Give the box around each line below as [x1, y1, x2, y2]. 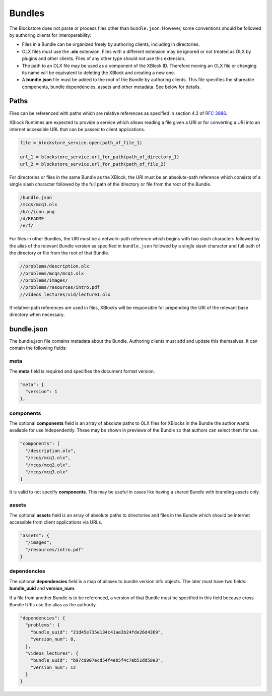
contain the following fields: [9, 345, 67, 351]
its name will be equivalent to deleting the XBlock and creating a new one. [22, 70, 176, 76]
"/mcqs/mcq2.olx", [25, 462, 71, 468]
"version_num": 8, [30, 637, 76, 642]
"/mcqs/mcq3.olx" [25, 469, 68, 475]
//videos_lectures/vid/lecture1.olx [20, 291, 111, 297]
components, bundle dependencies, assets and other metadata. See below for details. [22, 84, 201, 90]
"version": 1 [25, 389, 57, 394]
